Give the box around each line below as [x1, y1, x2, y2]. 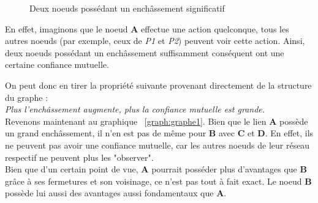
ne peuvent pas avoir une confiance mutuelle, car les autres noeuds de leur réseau [5, 138, 310, 151]
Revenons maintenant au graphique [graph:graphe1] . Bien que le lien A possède [5, 114, 308, 127]
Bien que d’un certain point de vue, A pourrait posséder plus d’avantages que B [5, 163, 307, 175]
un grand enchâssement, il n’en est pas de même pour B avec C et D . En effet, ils [5, 127, 314, 139]
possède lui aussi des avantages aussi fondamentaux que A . [5, 186, 227, 199]
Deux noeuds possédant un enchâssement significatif [29, 2, 225, 14]
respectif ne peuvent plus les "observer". [5, 150, 154, 163]
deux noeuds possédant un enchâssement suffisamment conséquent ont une [5, 46, 284, 59]
